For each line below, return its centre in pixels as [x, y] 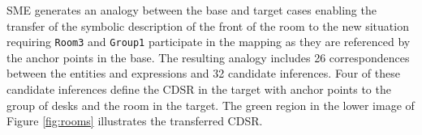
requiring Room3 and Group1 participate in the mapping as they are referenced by [209, 42]
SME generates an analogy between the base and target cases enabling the [192, 10]
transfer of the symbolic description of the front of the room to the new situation [208, 25]
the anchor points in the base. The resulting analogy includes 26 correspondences [208, 57]
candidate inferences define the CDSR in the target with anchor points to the [199, 89]
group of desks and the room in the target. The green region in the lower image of [211, 105]
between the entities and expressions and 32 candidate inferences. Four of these [203, 73]
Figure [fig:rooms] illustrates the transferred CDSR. [135, 121]
